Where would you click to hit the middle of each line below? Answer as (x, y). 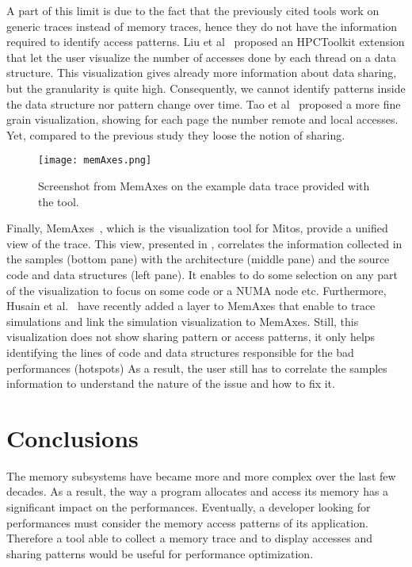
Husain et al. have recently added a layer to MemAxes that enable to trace (191, 306)
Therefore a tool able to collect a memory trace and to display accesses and (189, 538)
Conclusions (72, 437)
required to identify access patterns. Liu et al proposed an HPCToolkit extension (206, 42)
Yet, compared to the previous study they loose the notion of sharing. (176, 134)
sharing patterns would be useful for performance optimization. (160, 553)
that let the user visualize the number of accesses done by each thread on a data (202, 57)
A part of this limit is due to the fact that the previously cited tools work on (193, 10)
